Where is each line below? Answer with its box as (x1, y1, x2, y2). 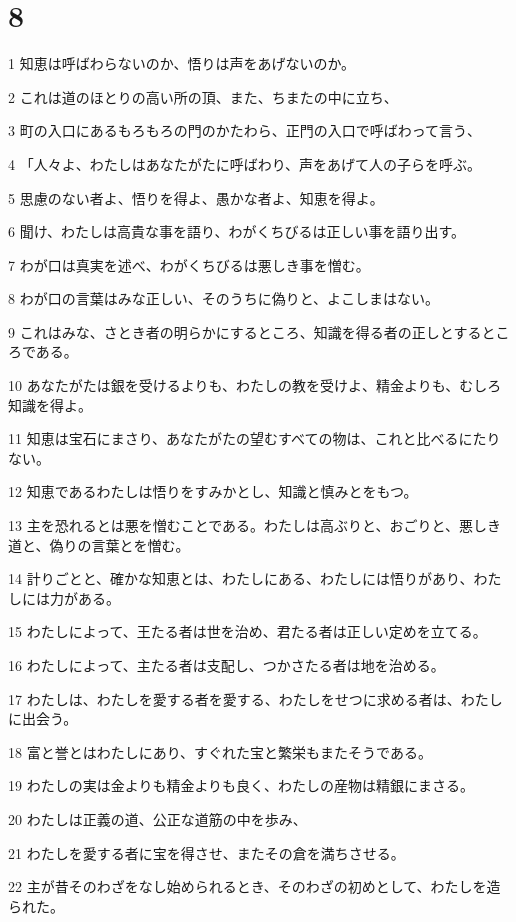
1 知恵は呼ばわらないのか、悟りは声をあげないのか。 (8, 53, 356, 74)
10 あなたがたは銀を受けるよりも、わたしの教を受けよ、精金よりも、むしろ (8, 375, 502, 396)
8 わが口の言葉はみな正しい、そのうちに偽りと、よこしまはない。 (8, 288, 440, 309)
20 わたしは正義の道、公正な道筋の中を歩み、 (8, 808, 307, 829)
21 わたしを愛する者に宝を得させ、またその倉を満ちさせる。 (8, 842, 405, 863)
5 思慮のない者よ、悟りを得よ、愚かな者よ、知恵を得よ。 (8, 187, 384, 208)
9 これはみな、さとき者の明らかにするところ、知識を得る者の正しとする (8, 321, 482, 342)
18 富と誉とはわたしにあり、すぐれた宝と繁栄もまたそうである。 (8, 741, 432, 762)
